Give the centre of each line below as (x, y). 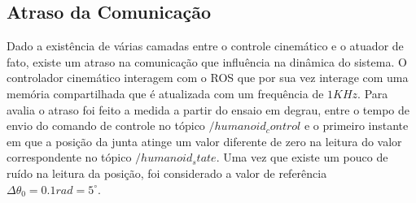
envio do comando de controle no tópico (106, 125)
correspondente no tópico (69, 157)
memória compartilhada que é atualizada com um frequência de (165, 93)
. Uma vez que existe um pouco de (302, 157)
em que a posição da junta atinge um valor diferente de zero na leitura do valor (204, 141)
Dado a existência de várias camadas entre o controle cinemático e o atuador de (205, 46)
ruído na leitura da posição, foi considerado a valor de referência (167, 173)
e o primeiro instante (356, 125)
